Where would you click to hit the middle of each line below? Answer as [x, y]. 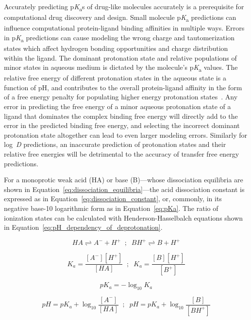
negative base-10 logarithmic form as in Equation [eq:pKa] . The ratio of [111, 208]
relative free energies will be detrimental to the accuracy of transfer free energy [122, 154]
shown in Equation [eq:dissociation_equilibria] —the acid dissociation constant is [124, 189]
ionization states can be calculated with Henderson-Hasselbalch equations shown [124, 217]
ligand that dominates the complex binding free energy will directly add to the [121, 116]
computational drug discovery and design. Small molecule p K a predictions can [120, 18]
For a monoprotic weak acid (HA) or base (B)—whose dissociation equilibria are [124, 180]
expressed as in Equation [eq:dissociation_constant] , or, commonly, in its [113, 199]
